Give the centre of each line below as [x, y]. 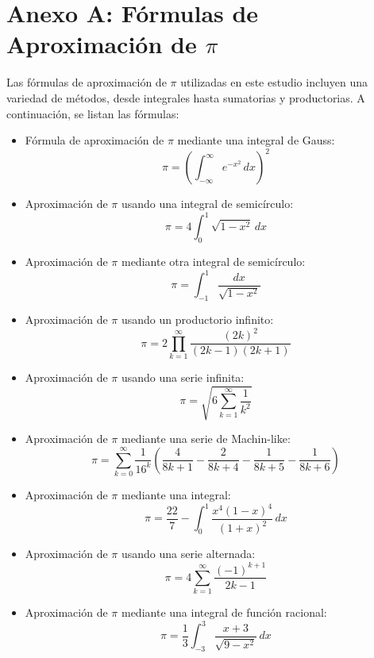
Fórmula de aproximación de [94, 140]
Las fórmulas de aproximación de [87, 82]
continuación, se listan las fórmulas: [93, 113]
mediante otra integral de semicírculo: [213, 262]
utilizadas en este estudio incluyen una [274, 82]
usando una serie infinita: [183, 377]
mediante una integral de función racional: [224, 612]
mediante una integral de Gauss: [256, 140]
